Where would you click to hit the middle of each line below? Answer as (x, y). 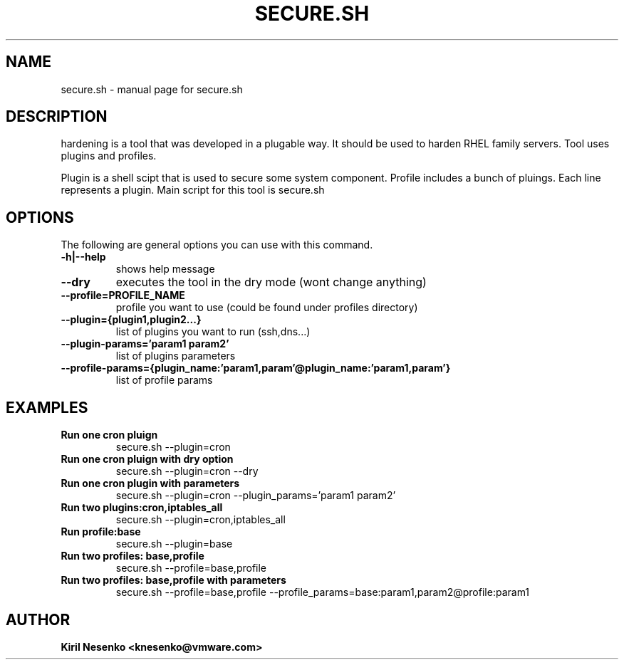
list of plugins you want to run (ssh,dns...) (213, 332)
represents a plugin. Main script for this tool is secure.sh (193, 190)
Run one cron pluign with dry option (147, 459)
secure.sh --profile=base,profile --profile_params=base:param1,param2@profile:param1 (323, 592)
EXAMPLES (47, 407)
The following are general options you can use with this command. (217, 245)
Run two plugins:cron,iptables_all (142, 508)
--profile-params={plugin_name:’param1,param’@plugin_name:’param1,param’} (256, 368)
